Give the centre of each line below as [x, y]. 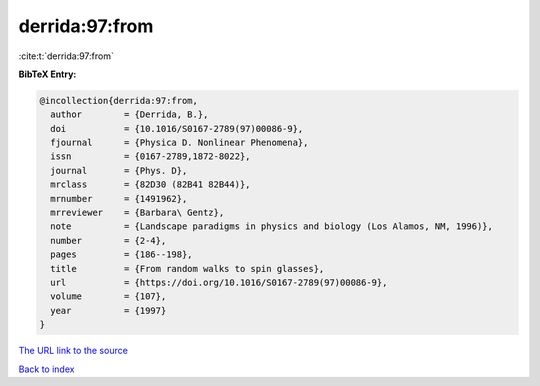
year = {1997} [108, 310]
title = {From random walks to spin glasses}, [187, 268]
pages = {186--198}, [122, 254]
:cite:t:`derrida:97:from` [66, 56]
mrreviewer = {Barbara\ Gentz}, [137, 213]
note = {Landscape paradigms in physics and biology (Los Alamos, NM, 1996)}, [272, 226]
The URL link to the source [73, 351]
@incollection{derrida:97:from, [119, 100]
